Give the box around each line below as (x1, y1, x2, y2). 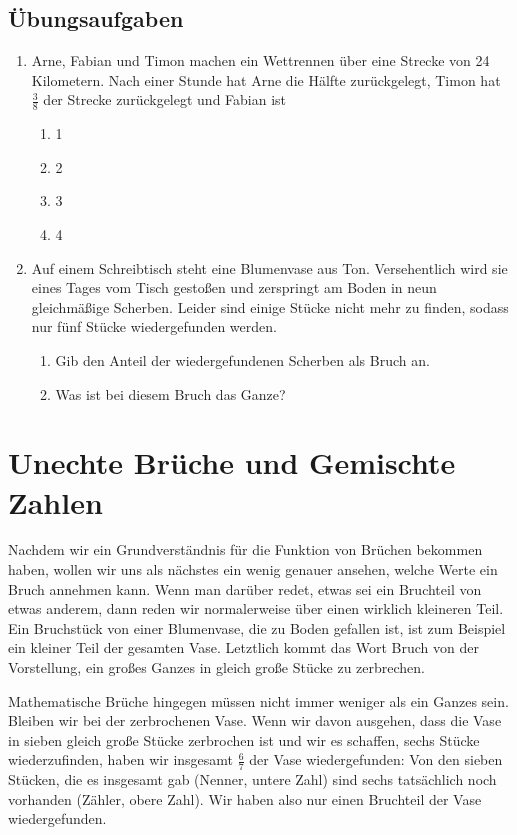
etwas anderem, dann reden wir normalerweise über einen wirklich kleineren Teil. (8, 598, 504, 619)
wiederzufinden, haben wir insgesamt (8, 749, 234, 770)
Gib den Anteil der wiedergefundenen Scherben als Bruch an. (55, 349, 430, 370)
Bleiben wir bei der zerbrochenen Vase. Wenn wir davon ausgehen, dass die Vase (8, 710, 502, 731)
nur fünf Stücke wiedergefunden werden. (31, 316, 277, 337)
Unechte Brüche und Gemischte (8, 442, 456, 483)
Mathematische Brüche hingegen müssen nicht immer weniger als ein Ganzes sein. (8, 690, 509, 711)
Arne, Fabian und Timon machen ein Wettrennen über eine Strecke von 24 (31, 50, 490, 71)
